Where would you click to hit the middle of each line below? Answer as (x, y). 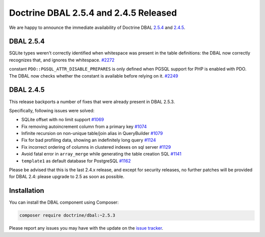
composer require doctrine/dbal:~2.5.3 (67, 215)
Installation (26, 191)
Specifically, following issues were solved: (52, 110)
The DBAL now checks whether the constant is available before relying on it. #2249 (94, 76)
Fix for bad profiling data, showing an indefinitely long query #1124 (89, 140)
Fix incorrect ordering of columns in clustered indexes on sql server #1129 (96, 147)
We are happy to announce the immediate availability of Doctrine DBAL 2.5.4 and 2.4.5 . (97, 27)
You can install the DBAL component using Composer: (64, 202)
